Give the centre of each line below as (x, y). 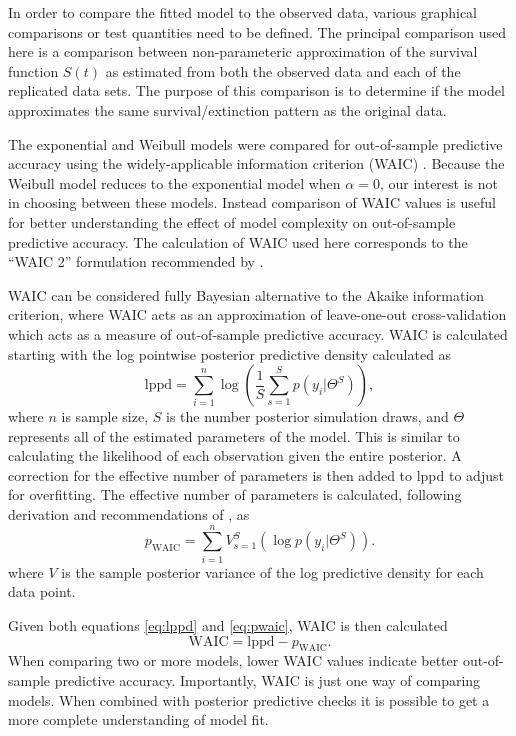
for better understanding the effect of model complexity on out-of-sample (232, 221)
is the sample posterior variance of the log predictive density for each (272, 571)
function (33, 70)
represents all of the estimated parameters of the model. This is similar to (234, 435)
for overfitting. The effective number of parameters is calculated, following (235, 494)
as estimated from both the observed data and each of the (283, 70)
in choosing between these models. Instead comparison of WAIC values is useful (252, 202)
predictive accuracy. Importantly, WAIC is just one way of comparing (267, 679)
